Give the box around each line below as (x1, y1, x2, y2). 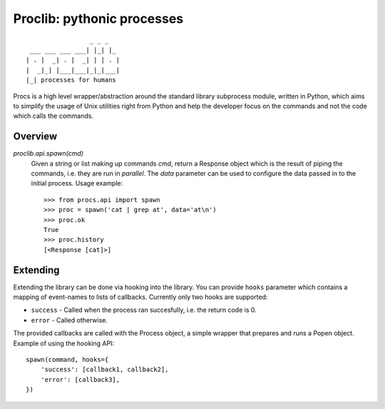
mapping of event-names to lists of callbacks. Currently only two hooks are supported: (13, 293, 268, 301)
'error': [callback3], (40, 375, 120, 383)
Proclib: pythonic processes (13, 11, 184, 26)
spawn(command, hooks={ (26, 355, 109, 363)
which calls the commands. (13, 111, 94, 121)
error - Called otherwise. (31, 315, 108, 324)
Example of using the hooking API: (13, 339, 114, 348)
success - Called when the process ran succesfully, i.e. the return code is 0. (31, 306, 257, 314)
